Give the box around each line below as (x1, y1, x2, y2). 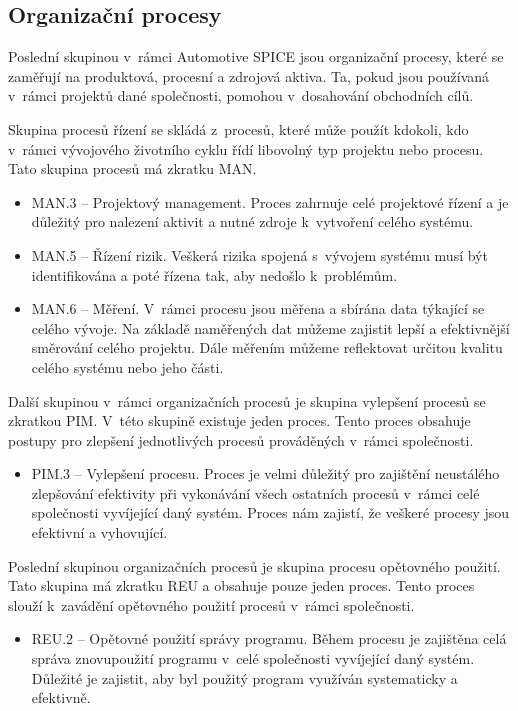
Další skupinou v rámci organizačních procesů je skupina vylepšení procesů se (8, 390, 486, 411)
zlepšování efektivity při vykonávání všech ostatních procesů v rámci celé (31, 482, 480, 503)
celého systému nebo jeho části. (31, 356, 224, 377)
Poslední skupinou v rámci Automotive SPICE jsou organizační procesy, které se (8, 46, 504, 67)
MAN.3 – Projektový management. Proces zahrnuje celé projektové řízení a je (31, 191, 509, 212)
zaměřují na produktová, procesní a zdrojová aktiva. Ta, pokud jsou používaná (8, 65, 490, 86)
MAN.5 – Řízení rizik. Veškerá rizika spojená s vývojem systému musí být (31, 244, 488, 265)
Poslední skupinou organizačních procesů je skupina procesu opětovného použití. (8, 555, 501, 576)
